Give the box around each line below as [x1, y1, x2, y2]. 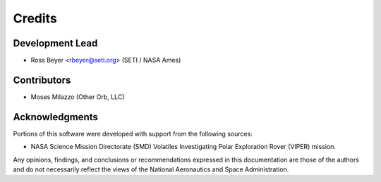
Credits [13, 11, 58, 26]
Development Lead [13, 37, 98, 49]
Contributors [13, 74, 71, 86]
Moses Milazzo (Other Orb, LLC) [30, 92, 125, 101]
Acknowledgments [13, 111, 99, 123]
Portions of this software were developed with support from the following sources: [13, 129, 253, 138]
